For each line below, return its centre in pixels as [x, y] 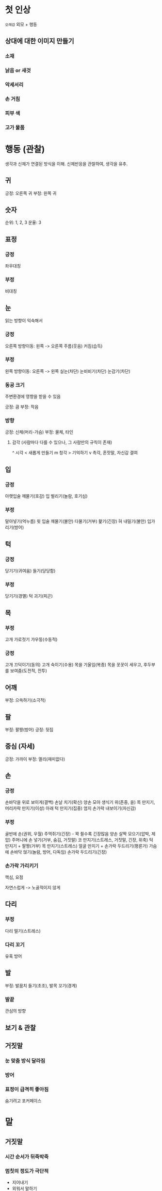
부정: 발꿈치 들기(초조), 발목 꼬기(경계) [41, 985]
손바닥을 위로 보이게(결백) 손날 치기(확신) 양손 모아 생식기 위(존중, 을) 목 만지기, [80, 802]
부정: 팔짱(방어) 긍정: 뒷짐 [29, 729]
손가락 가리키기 [22, 865]
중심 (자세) [20, 746]
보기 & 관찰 [21, 1027]
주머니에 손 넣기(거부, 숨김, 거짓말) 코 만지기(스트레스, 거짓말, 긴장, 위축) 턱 [82, 840]
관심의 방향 [16, 1011]
